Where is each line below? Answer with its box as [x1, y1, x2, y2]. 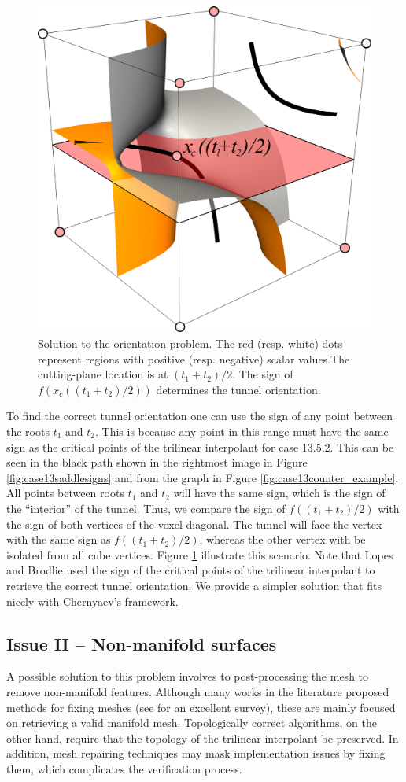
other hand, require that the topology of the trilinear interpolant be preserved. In [6, 729, 399, 746]
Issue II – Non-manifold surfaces [6, 631, 277, 655]
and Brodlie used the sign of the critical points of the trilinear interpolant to [6, 562, 375, 578]
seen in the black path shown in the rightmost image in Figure [6, 454, 308, 470]
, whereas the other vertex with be [199, 531, 366, 548]
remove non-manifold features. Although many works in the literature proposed [6, 683, 389, 699]
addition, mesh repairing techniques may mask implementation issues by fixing [6, 745, 386, 762]
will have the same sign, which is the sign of [173, 485, 386, 501]
